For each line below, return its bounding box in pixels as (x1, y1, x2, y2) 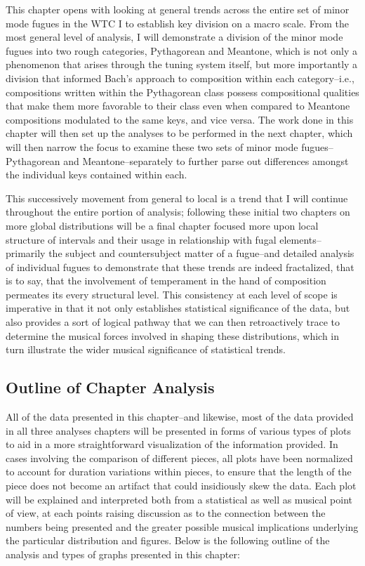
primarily (6, 246, 46, 261)
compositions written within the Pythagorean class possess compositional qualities (6, 84, 359, 99)
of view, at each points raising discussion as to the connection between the (6, 506, 326, 520)
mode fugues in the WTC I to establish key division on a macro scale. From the (6, 15, 350, 30)
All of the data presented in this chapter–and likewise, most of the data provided (6, 409, 354, 424)
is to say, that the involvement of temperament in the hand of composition (6, 273, 326, 288)
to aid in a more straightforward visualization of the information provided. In (6, 437, 338, 452)
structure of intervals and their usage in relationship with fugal (6, 232, 277, 246)
